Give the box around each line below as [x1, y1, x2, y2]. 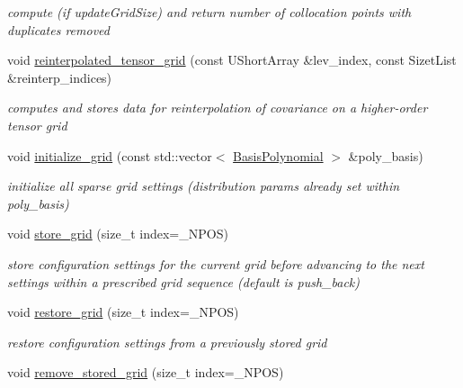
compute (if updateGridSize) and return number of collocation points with [7, 3, 412, 21]
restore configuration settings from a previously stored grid [7, 332, 327, 351]
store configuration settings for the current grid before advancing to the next [7, 254, 424, 273]
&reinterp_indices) [7, 68, 112, 86]
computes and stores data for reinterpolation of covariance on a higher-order [7, 98, 428, 117]
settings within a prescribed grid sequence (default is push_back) [7, 272, 361, 291]
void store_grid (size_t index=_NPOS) [7, 224, 228, 243]
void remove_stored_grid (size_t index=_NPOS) [7, 363, 284, 382]
